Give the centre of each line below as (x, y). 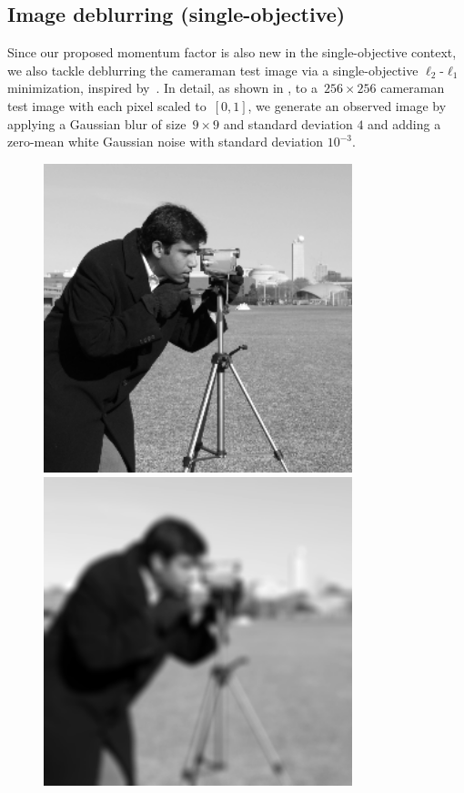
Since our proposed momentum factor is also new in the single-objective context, (232, 52)
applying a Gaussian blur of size (97, 123)
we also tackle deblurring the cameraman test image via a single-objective (213, 70)
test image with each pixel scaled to (107, 105)
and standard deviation (288, 123)
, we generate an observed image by (347, 105)
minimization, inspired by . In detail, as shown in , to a (162, 88)
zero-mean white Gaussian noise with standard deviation (165, 142)
